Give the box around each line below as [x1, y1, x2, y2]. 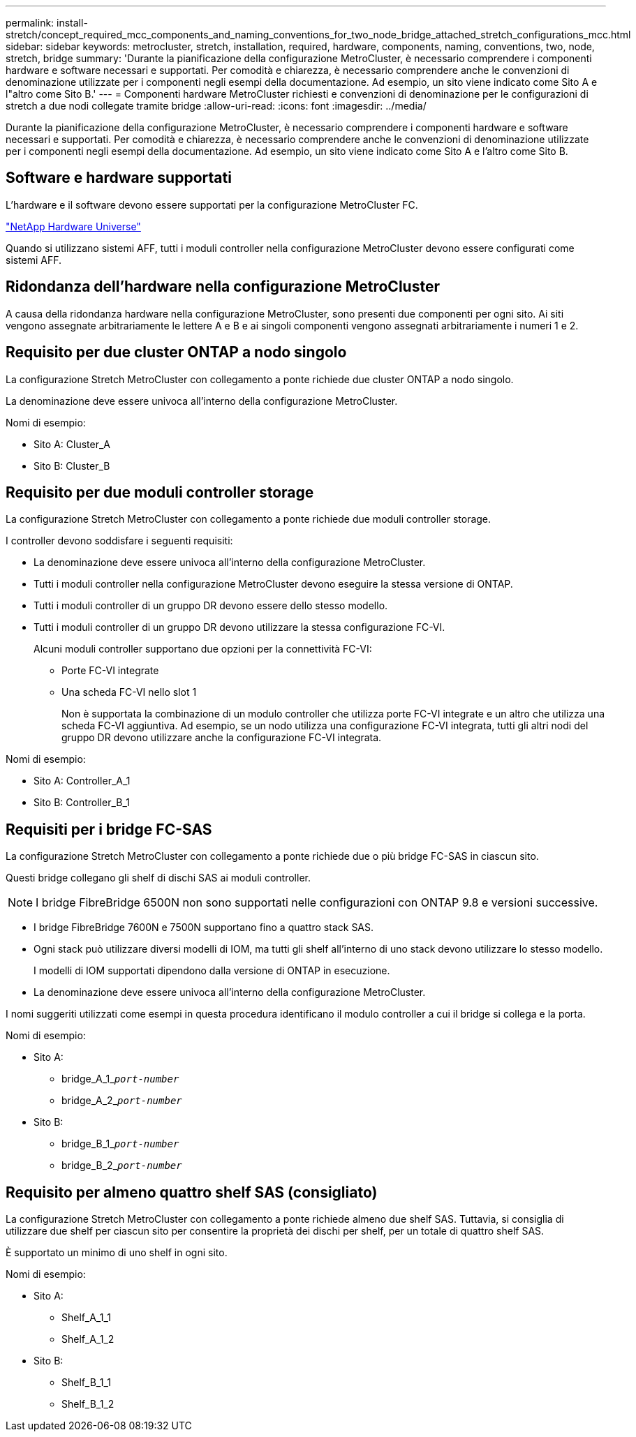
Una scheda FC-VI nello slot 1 [61, 686, 197, 699]
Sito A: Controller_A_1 [34, 775, 131, 787]
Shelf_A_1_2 [61, 1333, 114, 1346]
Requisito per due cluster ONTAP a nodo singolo [6, 343, 347, 362]
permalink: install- [6, 17, 88, 29]
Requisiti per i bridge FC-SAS [6, 820, 212, 838]
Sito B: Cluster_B [34, 459, 110, 472]
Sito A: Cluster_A [34, 438, 110, 450]
